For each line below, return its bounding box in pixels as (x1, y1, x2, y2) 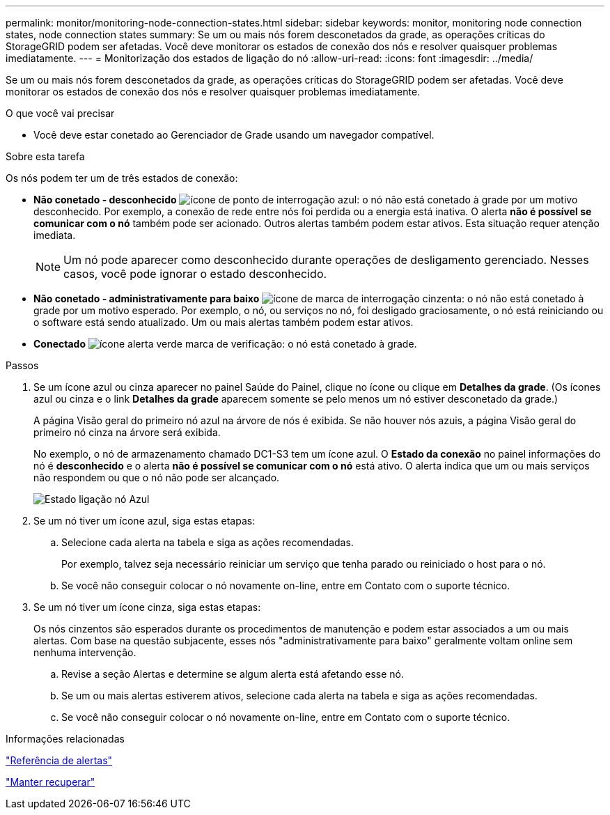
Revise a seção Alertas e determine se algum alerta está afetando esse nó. (61, 668, 404, 680)
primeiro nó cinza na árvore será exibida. (33, 426, 221, 438)
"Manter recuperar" (6, 776, 95, 788)
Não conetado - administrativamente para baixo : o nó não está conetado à (33, 293, 584, 304)
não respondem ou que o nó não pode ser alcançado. (33, 472, 280, 483)
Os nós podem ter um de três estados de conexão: (6, 172, 238, 184)
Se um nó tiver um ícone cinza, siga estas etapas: (33, 601, 261, 613)
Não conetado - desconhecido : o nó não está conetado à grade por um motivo (33, 194, 578, 205)
